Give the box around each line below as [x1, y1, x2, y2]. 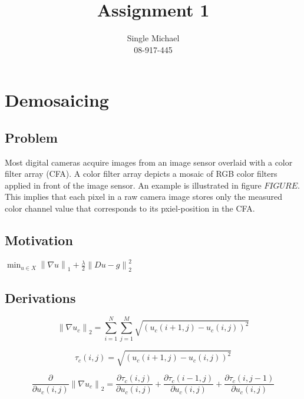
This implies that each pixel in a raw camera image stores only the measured [5, 190, 283, 203]
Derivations [5, 288, 76, 306]
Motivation [5, 231, 73, 249]
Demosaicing [5, 88, 109, 112]
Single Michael [127, 32, 180, 44]
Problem [5, 128, 58, 146]
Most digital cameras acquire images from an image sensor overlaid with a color [5, 156, 293, 168]
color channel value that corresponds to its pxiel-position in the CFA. [5, 202, 255, 215]
